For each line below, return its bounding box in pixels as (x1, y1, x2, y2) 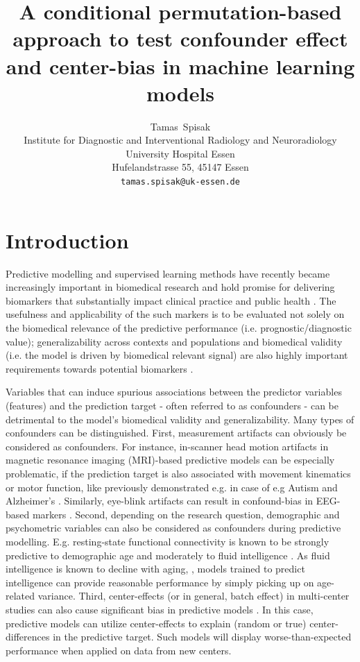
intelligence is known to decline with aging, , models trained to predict (6, 561, 305, 576)
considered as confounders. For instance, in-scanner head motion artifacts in (6, 439, 329, 453)
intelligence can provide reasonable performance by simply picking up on (6, 575, 314, 589)
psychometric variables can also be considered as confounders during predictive (6, 520, 341, 535)
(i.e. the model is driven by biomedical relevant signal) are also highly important (6, 348, 348, 362)
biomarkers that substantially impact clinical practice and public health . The (6, 293, 336, 307)
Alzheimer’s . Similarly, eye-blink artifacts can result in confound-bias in (6, 493, 314, 508)
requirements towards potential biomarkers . (6, 361, 194, 375)
